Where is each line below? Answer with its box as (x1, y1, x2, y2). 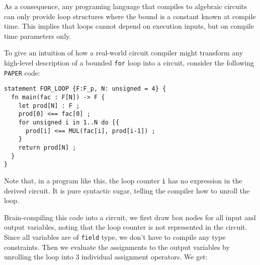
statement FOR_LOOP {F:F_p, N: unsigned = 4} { (4, 85, 166, 93)
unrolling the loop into (4, 251, 73, 262)
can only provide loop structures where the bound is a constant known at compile (4, 11, 256, 21)
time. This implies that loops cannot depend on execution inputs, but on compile (4, 21, 254, 31)
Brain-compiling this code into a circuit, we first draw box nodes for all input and (4, 212, 256, 222)
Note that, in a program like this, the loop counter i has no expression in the (4, 175, 242, 185)
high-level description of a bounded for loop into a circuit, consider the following (4, 57, 254, 68)
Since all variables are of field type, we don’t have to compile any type (4, 231, 226, 242)
